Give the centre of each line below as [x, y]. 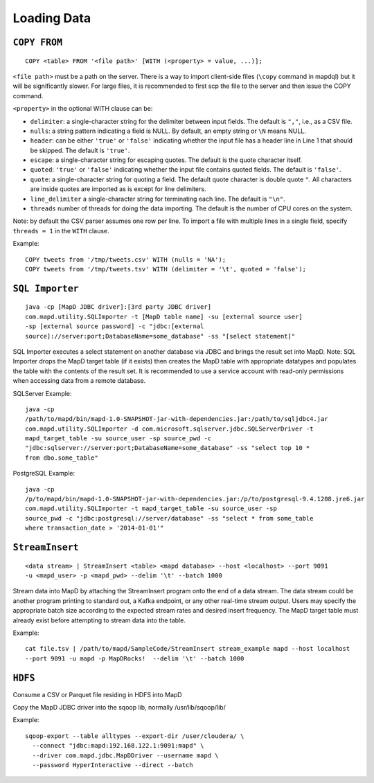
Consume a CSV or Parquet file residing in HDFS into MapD [98, 694]
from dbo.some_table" [62, 458]
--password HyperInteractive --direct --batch [113, 765]
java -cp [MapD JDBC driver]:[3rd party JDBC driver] [118, 307]
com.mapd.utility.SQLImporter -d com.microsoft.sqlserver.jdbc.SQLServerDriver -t [169, 429]
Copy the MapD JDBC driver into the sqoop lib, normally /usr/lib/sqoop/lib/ [119, 708]
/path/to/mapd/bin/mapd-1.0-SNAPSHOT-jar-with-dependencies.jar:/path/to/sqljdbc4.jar [177, 419]
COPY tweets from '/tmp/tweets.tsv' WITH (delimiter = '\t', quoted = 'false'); [166, 269]
